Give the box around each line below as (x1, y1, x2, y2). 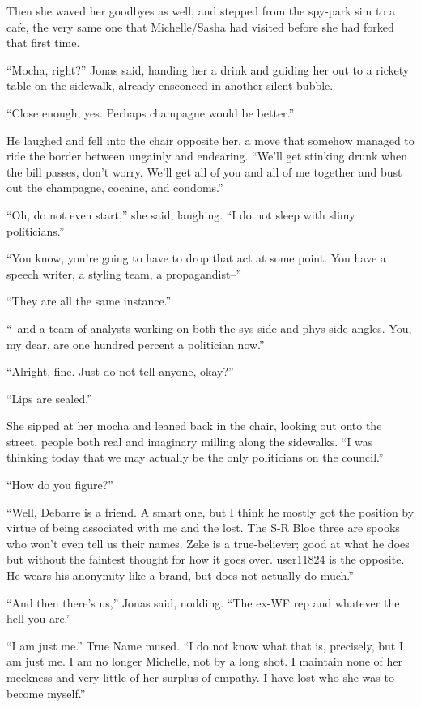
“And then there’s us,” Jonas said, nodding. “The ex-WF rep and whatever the (6, 594, 400, 611)
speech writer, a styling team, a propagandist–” (6, 265, 242, 282)
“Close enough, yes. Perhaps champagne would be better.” (6, 104, 295, 121)
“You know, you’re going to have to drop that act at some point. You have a (6, 249, 386, 266)
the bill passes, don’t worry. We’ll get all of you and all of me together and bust (6, 163, 402, 180)
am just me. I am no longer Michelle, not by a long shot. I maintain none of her (6, 653, 403, 670)
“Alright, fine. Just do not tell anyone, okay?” (6, 363, 234, 380)
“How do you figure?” (6, 476, 113, 493)
